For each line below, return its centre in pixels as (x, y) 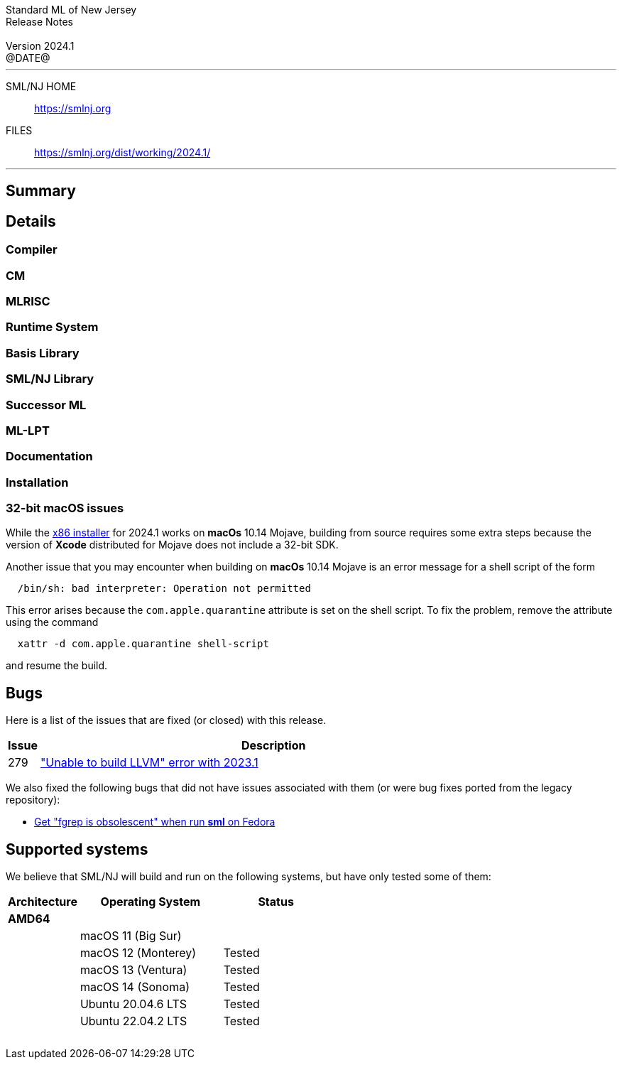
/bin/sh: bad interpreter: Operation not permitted (164, 589)
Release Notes (39, 22)
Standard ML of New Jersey (71, 10)
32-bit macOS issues (65, 508)
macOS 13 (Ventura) (133, 970)
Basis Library (43, 353)
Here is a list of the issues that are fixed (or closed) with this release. (166, 720)
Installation (37, 482)
